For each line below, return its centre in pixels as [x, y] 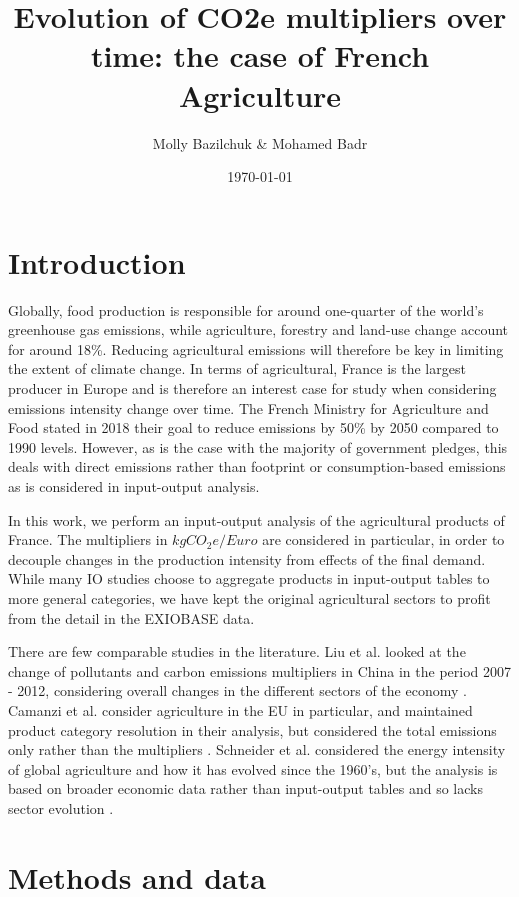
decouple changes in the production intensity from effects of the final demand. [247, 558]
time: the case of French [260, 55]
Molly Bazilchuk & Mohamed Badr [260, 142]
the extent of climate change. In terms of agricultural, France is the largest [237, 368]
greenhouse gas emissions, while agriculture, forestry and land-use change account [258, 329]
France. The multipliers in [88, 539]
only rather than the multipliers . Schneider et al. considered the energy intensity [257, 749]
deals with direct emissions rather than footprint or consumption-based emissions [257, 466]
